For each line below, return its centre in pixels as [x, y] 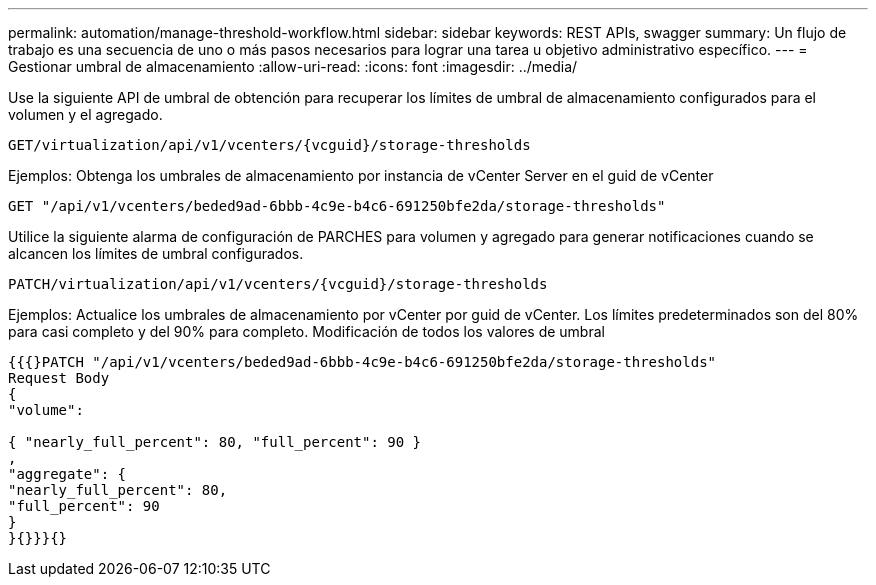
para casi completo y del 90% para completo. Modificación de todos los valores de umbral [306, 331]
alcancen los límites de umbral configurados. [156, 253]
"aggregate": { [67, 474]
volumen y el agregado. [85, 114]
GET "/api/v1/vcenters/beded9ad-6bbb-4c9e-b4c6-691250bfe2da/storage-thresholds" [337, 206]
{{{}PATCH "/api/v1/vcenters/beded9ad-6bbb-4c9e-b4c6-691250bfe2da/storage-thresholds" [362, 362]
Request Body [59, 378]
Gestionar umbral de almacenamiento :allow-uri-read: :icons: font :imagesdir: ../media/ [293, 66]
